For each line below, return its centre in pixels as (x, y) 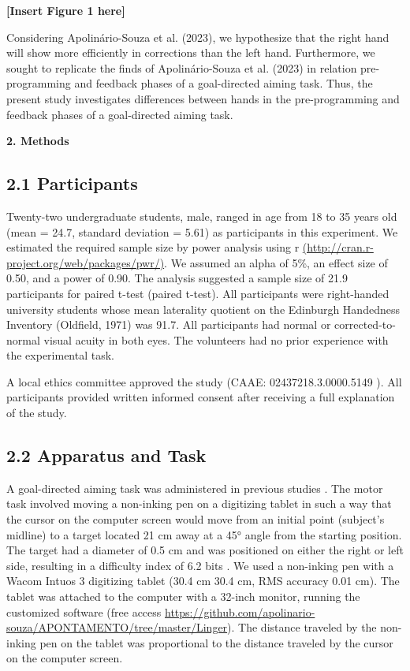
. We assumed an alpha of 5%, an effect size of (276, 262)
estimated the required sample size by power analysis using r (153, 247)
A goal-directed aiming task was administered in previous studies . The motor (195, 488)
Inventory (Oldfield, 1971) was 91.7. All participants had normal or (169, 324)
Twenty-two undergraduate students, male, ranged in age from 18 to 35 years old (202, 216)
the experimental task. (61, 355)
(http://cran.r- (338, 247)
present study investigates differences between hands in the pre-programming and (203, 98)
